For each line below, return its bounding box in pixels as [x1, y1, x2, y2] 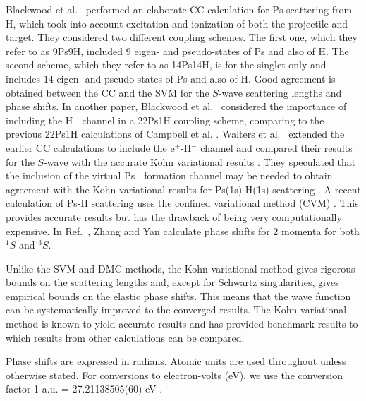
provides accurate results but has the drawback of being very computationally [6, 209, 342, 224]
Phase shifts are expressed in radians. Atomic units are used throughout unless [6, 354, 346, 369]
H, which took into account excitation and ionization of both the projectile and [6, 16, 348, 30]
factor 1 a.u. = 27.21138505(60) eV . [6, 381, 163, 396]
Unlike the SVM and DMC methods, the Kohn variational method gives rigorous [6, 261, 355, 275]
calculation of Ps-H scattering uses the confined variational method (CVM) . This [6, 196, 359, 210]
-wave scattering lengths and [218, 85, 342, 100]
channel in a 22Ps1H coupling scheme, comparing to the [82, 112, 324, 127]
